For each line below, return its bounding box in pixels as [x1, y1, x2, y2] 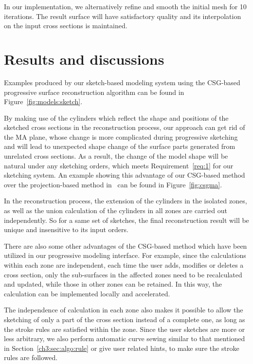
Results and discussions [4, 49, 164, 69]
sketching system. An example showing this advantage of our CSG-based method [4, 170, 245, 180]
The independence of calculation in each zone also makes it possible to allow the [4, 305, 243, 315]
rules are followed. [4, 352, 58, 363]
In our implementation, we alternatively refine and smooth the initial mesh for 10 [4, 1, 247, 11]
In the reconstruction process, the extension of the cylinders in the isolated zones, [4, 196, 247, 206]
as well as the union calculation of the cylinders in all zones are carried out [4, 205, 227, 216]
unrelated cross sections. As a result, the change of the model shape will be [4, 151, 228, 161]
